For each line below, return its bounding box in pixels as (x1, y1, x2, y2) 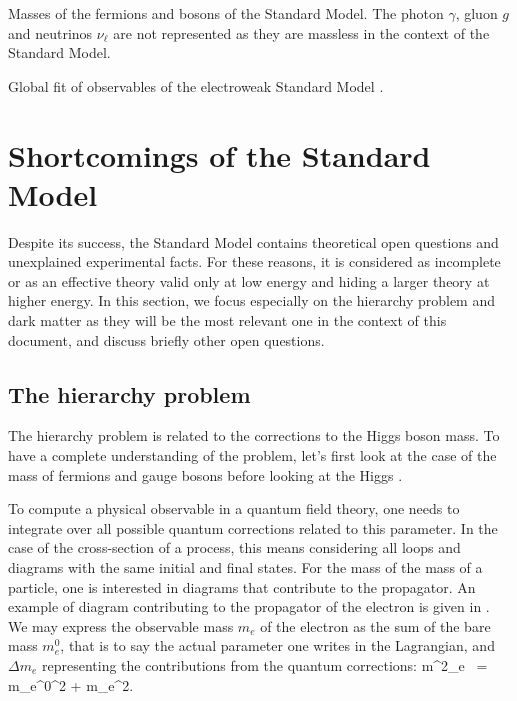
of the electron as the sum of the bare (260, 615, 491, 636)
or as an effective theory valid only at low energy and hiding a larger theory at (8, 270, 490, 291)
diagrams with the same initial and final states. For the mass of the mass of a (8, 557, 483, 578)
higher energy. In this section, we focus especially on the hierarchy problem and (8, 290, 496, 311)
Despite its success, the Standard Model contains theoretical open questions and (8, 231, 499, 252)
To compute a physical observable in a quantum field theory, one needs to (8, 498, 460, 519)
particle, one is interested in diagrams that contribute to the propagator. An (8, 576, 476, 597)
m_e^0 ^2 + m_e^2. (8, 674, 134, 695)
